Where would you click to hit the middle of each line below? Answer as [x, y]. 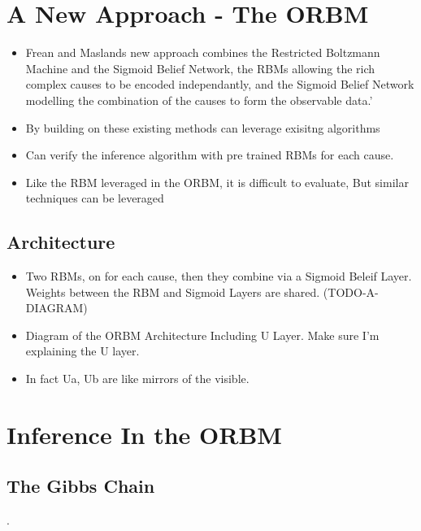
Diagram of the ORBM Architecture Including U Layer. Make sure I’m [202, 335]
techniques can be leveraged [95, 198]
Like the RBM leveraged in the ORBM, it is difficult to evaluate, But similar [217, 182]
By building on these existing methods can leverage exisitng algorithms [203, 127]
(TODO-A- [351, 292]
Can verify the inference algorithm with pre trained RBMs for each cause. [210, 155]
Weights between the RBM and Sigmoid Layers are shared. [173, 292]
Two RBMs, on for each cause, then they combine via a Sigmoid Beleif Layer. [219, 276]
